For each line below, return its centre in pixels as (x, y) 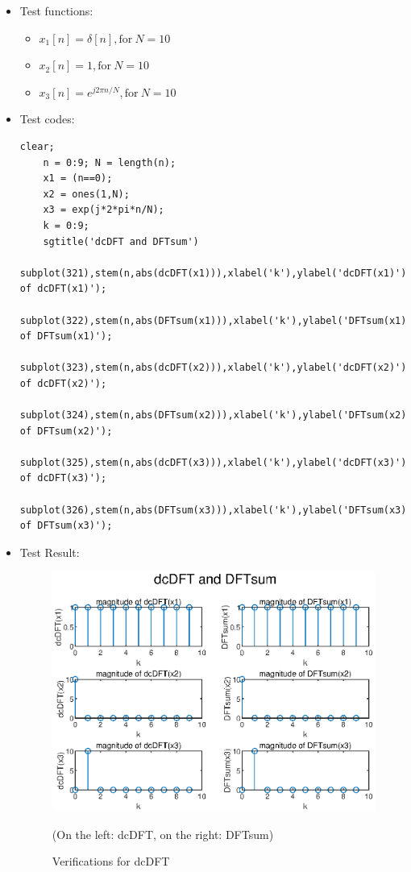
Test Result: (50, 552)
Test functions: (56, 10)
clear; (37, 146)
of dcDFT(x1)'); (63, 289)
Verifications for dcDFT (111, 861)
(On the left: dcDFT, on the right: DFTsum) (163, 834)
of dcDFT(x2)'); (63, 383)
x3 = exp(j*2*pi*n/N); (104, 210)
